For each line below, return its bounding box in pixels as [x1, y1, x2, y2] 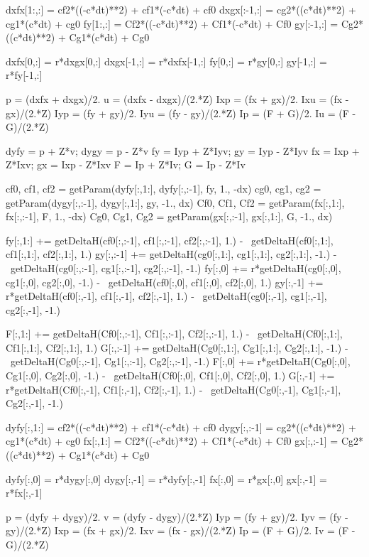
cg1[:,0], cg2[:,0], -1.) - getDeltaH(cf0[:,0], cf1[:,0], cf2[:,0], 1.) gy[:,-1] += [6, 274, 324, 289]
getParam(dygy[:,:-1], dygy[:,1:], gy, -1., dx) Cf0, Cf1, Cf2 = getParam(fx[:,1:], [6, 195, 345, 210]
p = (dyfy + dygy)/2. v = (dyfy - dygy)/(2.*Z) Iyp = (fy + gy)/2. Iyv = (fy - [6, 509, 348, 524]
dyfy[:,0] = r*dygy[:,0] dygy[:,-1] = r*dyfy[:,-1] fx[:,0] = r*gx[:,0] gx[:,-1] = [6, 471, 327, 486]
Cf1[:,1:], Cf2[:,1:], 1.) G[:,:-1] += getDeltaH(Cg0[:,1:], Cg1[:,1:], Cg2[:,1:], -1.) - [6, 340, 348, 355]
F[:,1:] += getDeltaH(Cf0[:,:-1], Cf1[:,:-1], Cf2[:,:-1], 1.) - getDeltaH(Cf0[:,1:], [6, 326, 343, 341]
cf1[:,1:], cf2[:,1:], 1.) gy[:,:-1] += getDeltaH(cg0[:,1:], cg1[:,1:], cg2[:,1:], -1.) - [6, 247, 337, 261]
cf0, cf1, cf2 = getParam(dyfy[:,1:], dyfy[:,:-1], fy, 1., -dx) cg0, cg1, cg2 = [6, 180, 321, 195]
